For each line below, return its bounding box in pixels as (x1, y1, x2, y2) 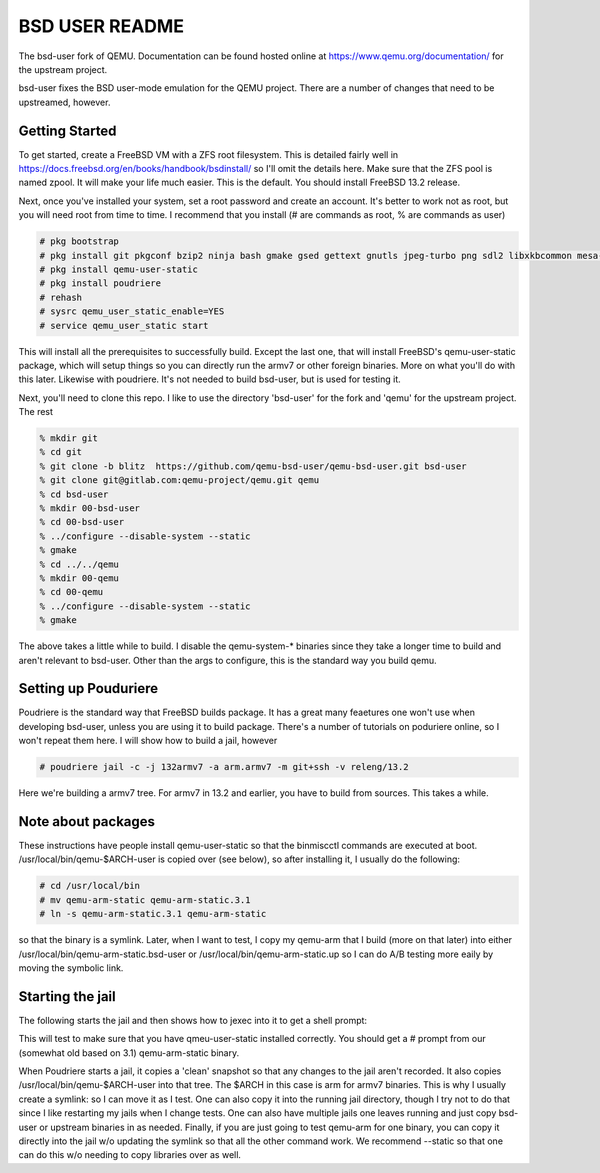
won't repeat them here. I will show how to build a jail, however (18, 735, 278, 747)
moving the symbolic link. (18, 961, 124, 974)
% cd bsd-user (39, 488, 109, 500)
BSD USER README (18, 15, 185, 37)
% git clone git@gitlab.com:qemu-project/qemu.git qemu (39, 475, 320, 486)
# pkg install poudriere (39, 278, 162, 289)
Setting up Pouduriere (18, 680, 159, 697)
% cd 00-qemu (39, 586, 104, 598)
